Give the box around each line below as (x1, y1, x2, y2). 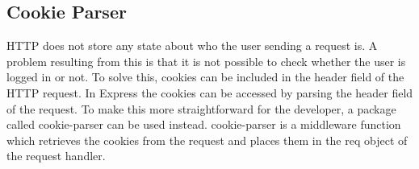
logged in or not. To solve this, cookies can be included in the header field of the (6, 68, 404, 85)
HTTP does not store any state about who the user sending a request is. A (6, 37, 378, 54)
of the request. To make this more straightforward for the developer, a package (6, 100, 396, 117)
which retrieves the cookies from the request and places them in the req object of (6, 131, 408, 148)
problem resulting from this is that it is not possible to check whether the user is (6, 52, 406, 69)
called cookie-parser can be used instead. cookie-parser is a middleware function (6, 116, 401, 133)
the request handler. (6, 147, 106, 164)
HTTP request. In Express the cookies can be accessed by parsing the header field (6, 84, 413, 101)
